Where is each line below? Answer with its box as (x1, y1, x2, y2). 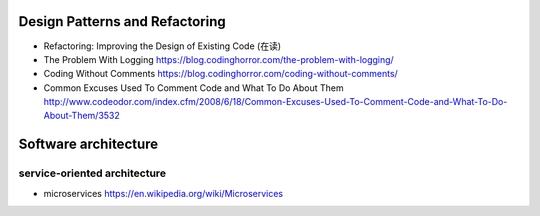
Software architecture (18, 136, 159, 153)
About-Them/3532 (43, 110, 120, 122)
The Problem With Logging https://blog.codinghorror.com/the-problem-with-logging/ (43, 53, 394, 65)
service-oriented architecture (18, 166, 167, 180)
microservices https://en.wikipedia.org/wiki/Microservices (43, 187, 284, 199)
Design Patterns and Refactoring (18, 13, 227, 30)
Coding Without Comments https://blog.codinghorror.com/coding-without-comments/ (43, 68, 399, 80)
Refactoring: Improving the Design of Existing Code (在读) (43, 40, 282, 52)
